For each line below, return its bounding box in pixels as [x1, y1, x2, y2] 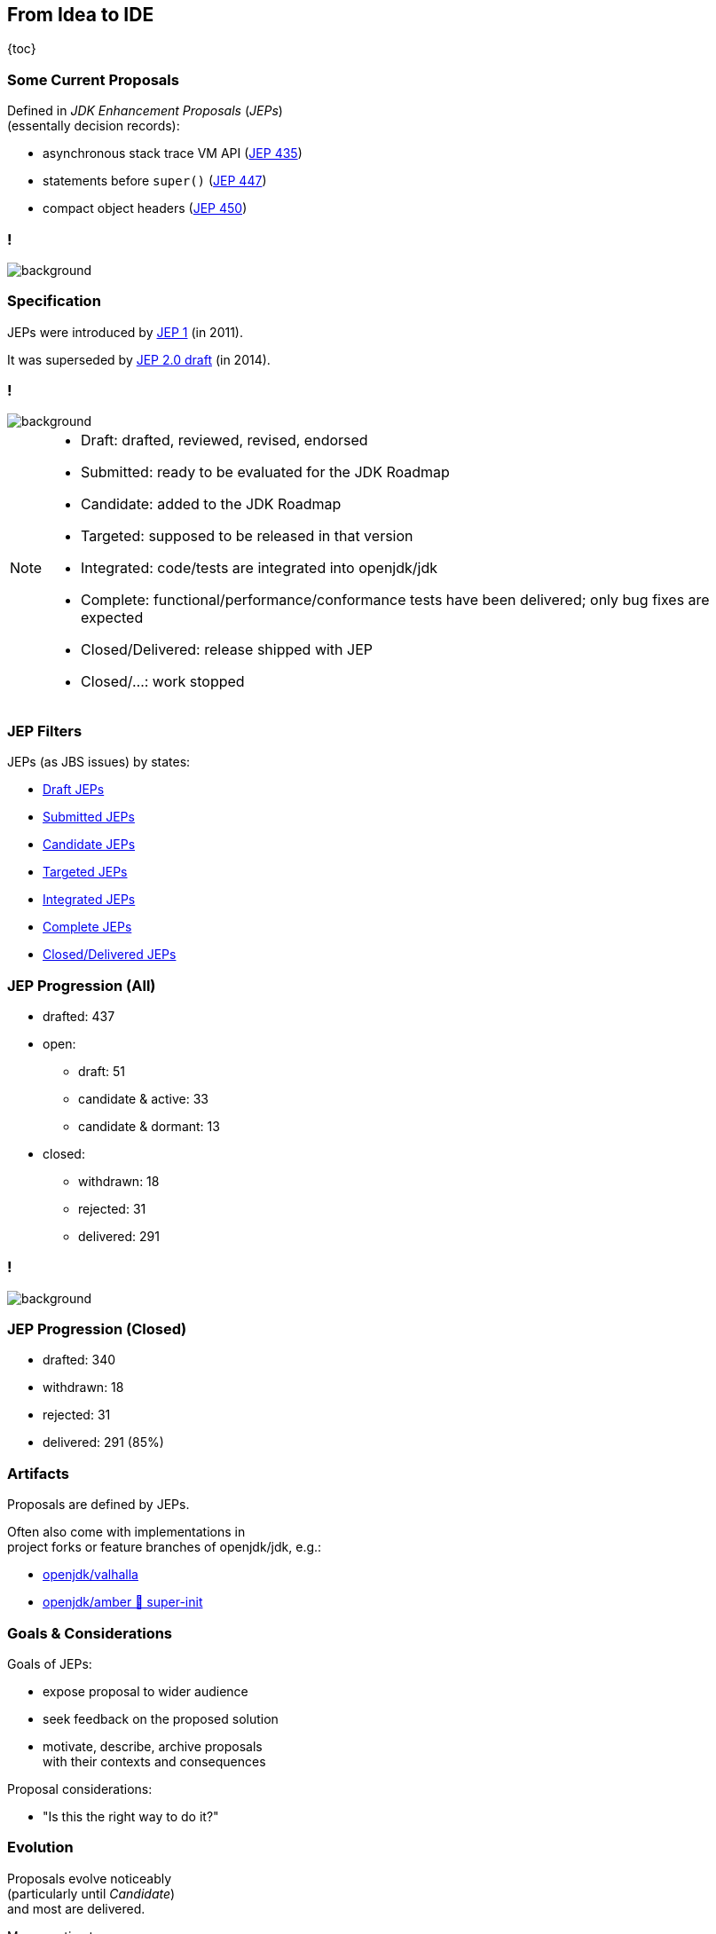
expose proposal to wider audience [43, 1683, 248, 1699]
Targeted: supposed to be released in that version [81, 527, 413, 546]
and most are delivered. [7, 1900, 146, 1916]
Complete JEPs [43, 919, 132, 935]
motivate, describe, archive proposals [43, 1738, 263, 1754]
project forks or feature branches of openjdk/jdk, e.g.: [7, 1539, 322, 1555]
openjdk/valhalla [43, 1567, 138, 1583]
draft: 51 [78, 1063, 125, 1079]
